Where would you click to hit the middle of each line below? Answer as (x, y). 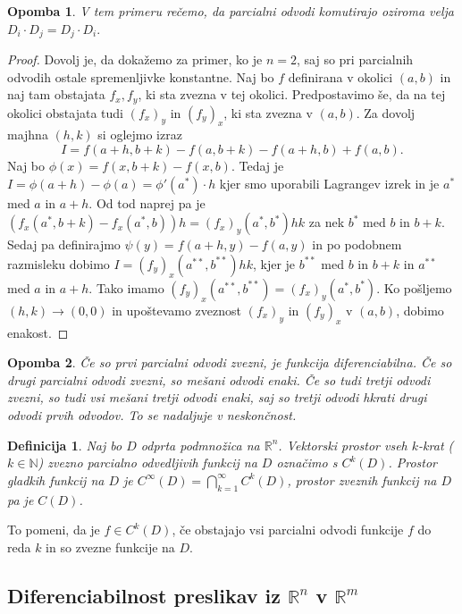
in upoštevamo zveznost (176, 310)
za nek (327, 222)
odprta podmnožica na (200, 445)
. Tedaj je (257, 166)
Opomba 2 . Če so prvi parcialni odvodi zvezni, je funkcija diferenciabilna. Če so (230, 362)
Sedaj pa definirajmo (64, 244)
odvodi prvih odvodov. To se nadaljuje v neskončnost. (152, 415)
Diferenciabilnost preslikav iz (144, 595)
